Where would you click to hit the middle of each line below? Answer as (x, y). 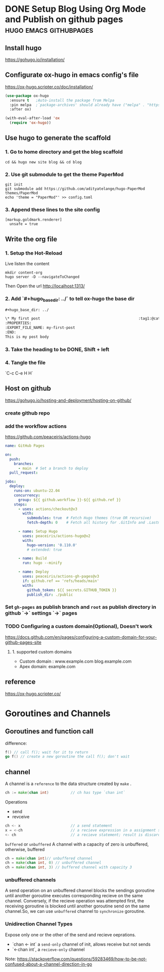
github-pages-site (23, 642)
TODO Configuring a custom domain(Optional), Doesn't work (79, 626)
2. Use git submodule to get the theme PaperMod (64, 174)
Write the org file (31, 239)
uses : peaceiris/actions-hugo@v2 (57, 536)
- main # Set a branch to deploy (53, 468)
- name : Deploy (33, 572)
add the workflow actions (36, 426)
